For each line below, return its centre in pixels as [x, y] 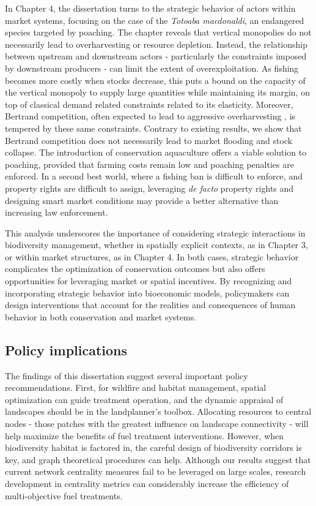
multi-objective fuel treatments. [64, 495]
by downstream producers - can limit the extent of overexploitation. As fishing [152, 68]
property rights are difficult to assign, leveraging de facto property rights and [149, 188]
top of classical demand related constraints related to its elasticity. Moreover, [149, 104]
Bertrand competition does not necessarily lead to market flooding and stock [149, 140]
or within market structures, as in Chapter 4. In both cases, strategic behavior [152, 256]
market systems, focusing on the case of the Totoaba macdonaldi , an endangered [155, 20]
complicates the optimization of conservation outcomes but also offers [135, 269]
